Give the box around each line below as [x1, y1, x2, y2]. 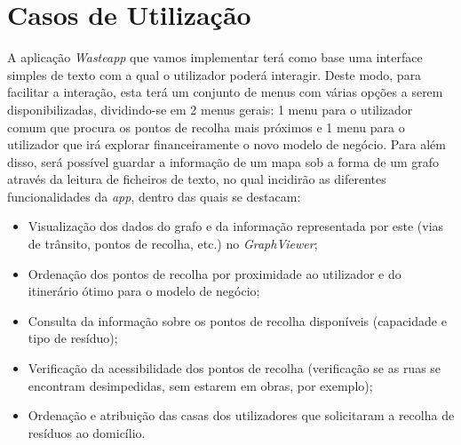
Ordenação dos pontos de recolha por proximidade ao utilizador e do [28, 264, 401, 282]
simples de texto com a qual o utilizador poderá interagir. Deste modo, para [7, 65, 422, 83]
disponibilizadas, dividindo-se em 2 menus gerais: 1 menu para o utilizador [7, 99, 413, 118]
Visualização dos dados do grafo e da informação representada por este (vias [28, 217, 444, 235]
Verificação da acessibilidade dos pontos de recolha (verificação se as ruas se [28, 359, 441, 377]
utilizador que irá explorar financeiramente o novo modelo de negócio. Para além [7, 135, 446, 154]
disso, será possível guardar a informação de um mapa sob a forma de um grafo [7, 152, 440, 171]
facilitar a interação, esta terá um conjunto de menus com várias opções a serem [7, 83, 443, 101]
